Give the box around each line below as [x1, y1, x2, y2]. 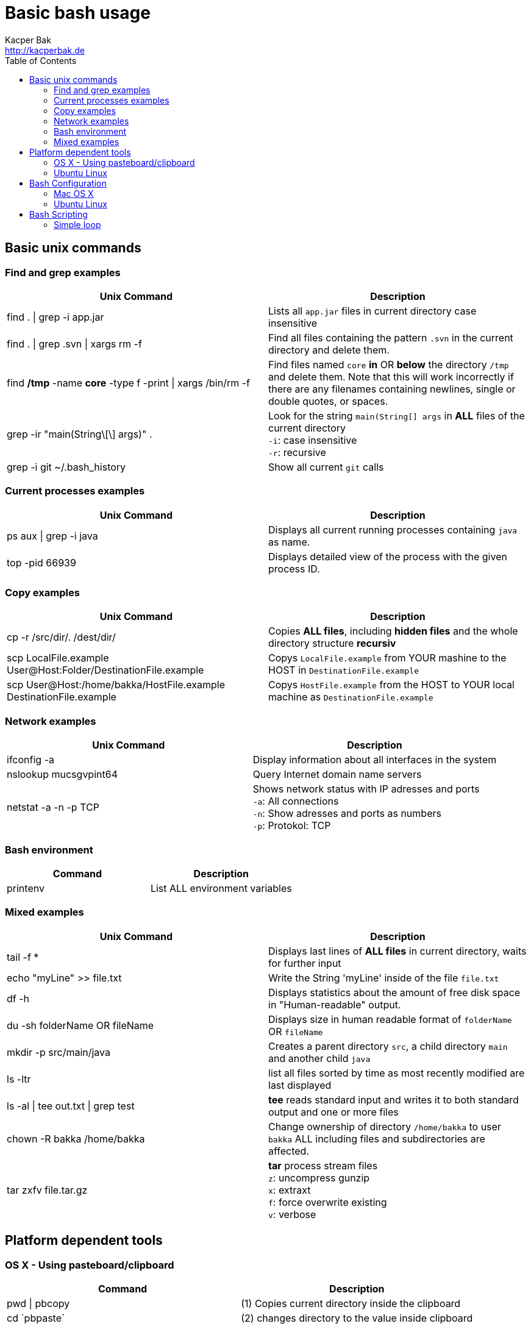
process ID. [268, 562, 320, 575]
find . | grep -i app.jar [7, 310, 104, 323]
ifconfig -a [7, 754, 54, 766]
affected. [268, 1144, 310, 1157]
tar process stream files [268, 1159, 378, 1172]
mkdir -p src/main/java [7, 1046, 111, 1058]
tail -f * [7, 950, 39, 963]
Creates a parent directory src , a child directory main [268, 1039, 508, 1052]
